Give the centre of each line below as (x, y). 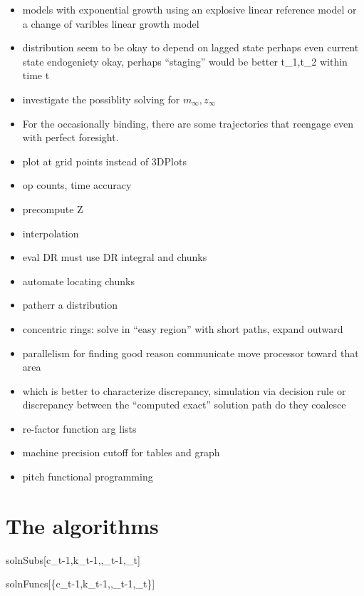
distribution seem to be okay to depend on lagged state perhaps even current (191, 47)
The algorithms (82, 525)
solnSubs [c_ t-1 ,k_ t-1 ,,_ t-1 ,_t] (73, 559)
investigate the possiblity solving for (101, 99)
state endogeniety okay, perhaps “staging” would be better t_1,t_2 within (185, 61)
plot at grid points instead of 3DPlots (104, 161)
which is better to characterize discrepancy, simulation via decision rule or (184, 390)
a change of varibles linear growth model (111, 23)
